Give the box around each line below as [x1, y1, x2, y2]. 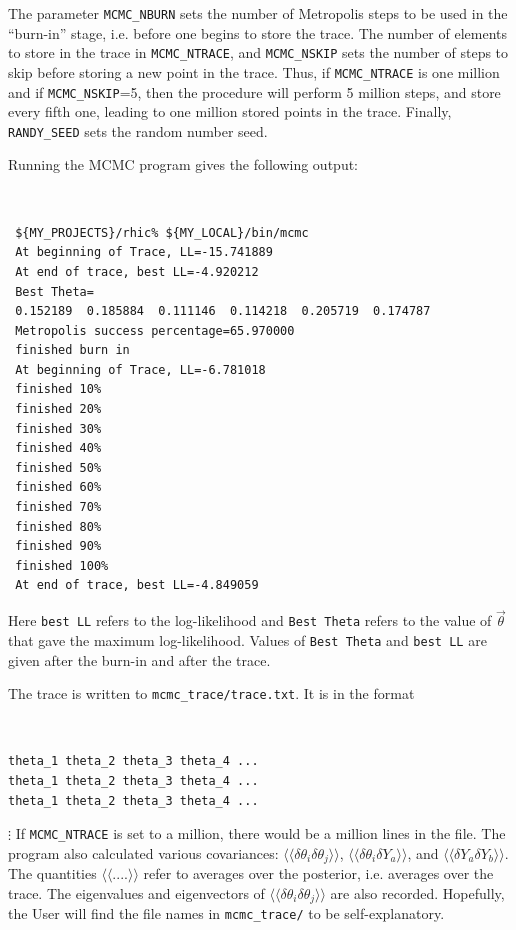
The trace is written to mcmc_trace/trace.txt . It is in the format [8, 683, 415, 704]
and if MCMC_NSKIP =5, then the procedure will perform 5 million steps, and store [8, 81, 501, 102]
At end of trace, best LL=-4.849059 [15, 578, 259, 593]
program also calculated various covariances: [8, 842, 279, 863]
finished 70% [15, 500, 102, 515]
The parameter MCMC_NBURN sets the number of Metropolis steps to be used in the [8, 3, 508, 23]
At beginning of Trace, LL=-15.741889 [15, 245, 273, 260]
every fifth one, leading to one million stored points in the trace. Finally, [8, 101, 452, 122]
